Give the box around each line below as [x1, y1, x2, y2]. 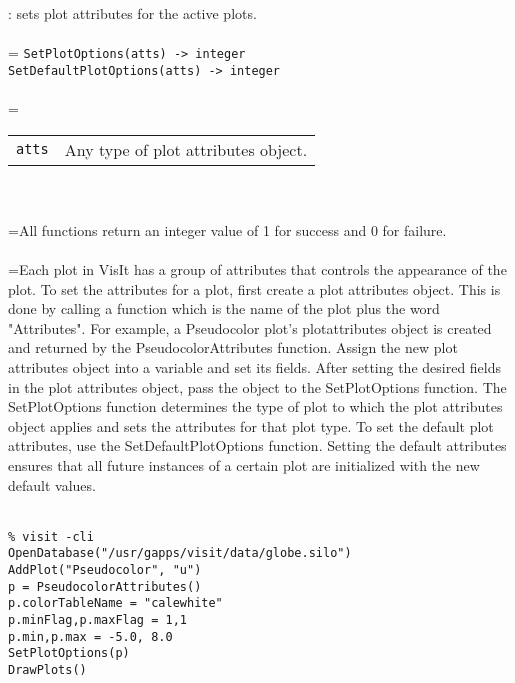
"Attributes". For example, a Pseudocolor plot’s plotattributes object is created [8, 317, 492, 338]
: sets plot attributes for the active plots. [8, 3, 257, 23]
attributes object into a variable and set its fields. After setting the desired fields [8, 357, 502, 378]
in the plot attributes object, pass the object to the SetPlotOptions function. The [8, 376, 507, 397]
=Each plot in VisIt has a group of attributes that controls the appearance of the [8, 259, 507, 280]
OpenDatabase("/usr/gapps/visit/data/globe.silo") [8, 546, 352, 561]
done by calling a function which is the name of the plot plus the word [8, 298, 440, 319]
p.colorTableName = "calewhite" [8, 596, 223, 611]
